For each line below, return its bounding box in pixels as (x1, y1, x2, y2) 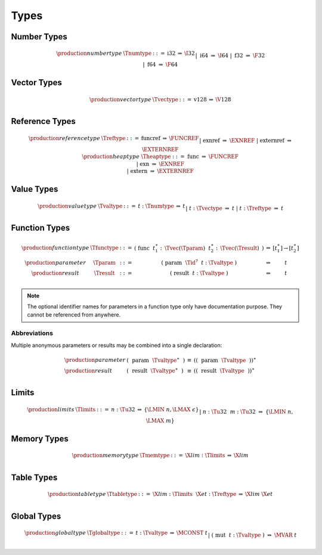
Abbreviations (11, 329, 54, 337)
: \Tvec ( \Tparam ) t (160, 244, 211, 252)
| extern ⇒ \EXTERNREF (126, 168, 194, 175)
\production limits (27, 406, 75, 413)
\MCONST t (176, 529, 208, 536)
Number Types (11, 32, 68, 42)
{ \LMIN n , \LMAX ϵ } (144, 406, 199, 413)
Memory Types (11, 433, 69, 444)
